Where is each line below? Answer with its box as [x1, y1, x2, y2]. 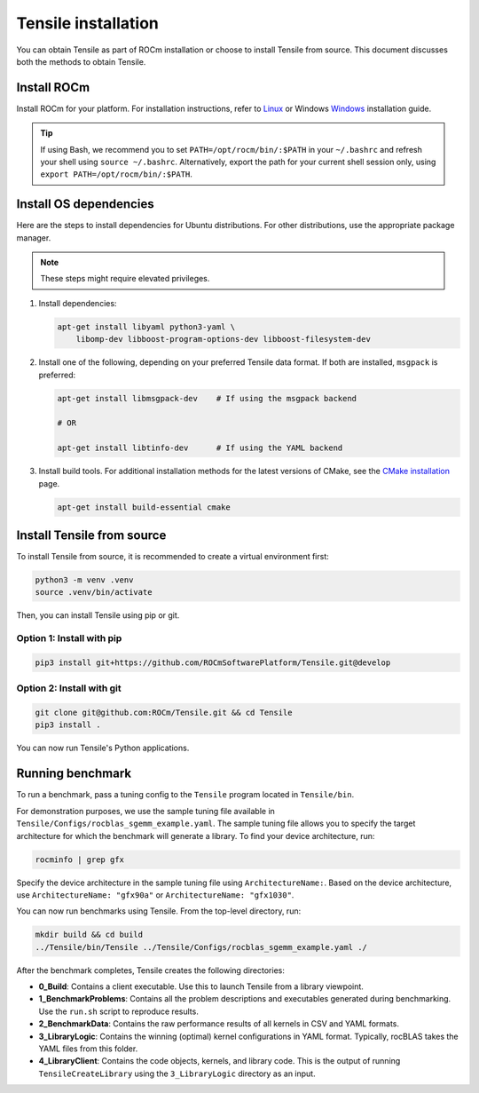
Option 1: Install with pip [16, 632, 122, 645]
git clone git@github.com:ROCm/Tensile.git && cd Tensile [35, 708, 293, 718]
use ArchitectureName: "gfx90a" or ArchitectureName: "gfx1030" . [16, 889, 294, 900]
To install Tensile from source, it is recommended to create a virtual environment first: [16, 551, 330, 562]
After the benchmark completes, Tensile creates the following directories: [16, 964, 286, 976]
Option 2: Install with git [16, 682, 122, 694]
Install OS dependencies [16, 196, 154, 212]
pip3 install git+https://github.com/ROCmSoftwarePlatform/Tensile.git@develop [35, 657, 391, 668]
